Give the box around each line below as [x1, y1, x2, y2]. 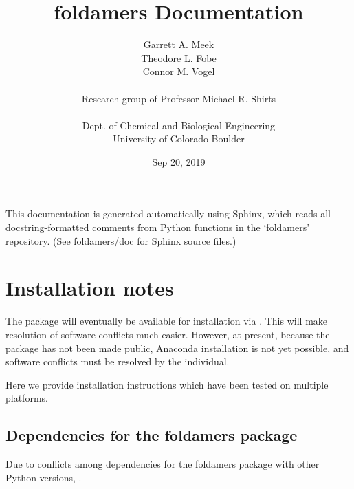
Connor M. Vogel [142, 64, 215, 78]
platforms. [5, 391, 48, 405]
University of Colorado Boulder [113, 131, 245, 146]
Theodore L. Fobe [141, 50, 217, 65]
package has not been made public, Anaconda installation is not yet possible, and [5, 340, 349, 355]
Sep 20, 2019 [152, 154, 206, 169]
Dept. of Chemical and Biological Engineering [82, 118, 276, 132]
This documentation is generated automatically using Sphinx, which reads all [5, 206, 331, 221]
